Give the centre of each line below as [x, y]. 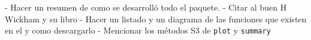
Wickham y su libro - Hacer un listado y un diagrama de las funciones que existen [156, 19]
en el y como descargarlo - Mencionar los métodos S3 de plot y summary [138, 30]
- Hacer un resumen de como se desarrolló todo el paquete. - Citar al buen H [146, 7]
